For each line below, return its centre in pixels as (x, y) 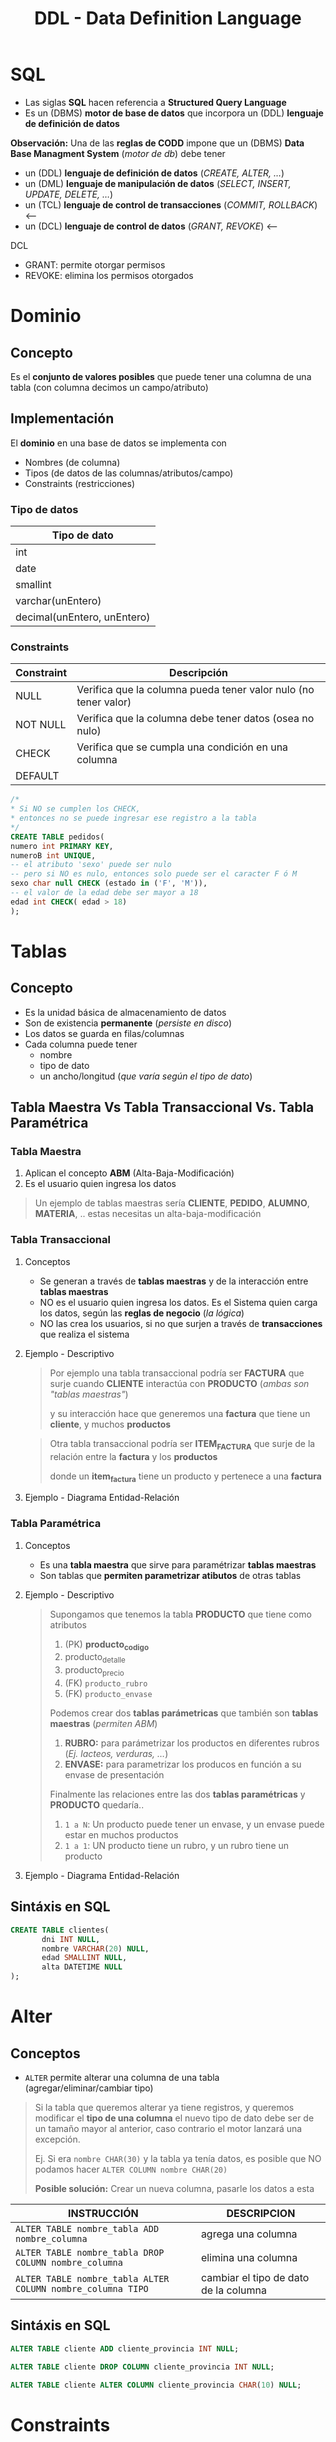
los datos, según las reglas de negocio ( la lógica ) (142, 1313)
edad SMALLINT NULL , (84, 1958)
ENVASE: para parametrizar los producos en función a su (183, 1764)
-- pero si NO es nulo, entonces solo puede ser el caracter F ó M (154, 874)
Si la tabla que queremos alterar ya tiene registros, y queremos (164, 2108)
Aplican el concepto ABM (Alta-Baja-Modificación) (129, 1173)
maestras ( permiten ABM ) (103, 1723)
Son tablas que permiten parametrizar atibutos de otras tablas (170, 1575)
